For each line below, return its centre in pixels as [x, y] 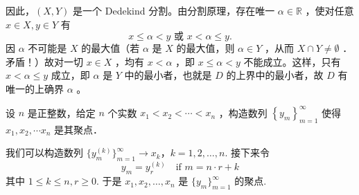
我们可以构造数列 [44, 152]
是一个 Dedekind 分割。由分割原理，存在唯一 [174, 10]
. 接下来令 [247, 152]
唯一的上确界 [35, 88]
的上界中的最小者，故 [275, 75]
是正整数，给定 [61, 112]
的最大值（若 [111, 48]
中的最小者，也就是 [168, 75]
